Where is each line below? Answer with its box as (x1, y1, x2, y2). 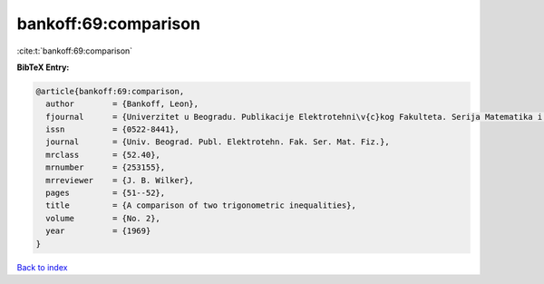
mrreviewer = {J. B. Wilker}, (45, 175, 194, 185)
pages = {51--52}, (45, 188, 166, 199)
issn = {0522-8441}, (45, 124, 180, 135)
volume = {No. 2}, (45, 213, 160, 223)
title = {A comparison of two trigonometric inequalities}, (45, 201, 357, 211)
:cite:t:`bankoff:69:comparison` (16, 45, 133, 56)
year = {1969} (45, 226, 151, 236)
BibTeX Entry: (16, 62, 70, 73)
